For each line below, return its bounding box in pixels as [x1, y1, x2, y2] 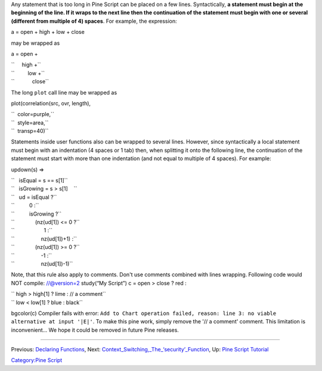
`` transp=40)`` [11, 127, 49, 135]
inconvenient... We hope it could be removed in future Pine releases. [11, 326, 179, 333]
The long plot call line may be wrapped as [11, 89, 117, 96]
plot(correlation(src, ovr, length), [11, 99, 91, 107]
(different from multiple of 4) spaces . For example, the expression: [11, 17, 177, 24]
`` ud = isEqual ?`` [11, 194, 57, 201]
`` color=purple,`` [11, 111, 55, 118]
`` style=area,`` [11, 119, 49, 126]
